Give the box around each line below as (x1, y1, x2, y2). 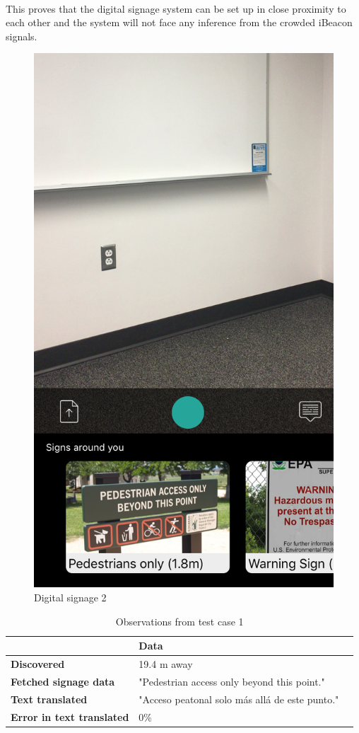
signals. (6, 28, 37, 43)
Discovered (11, 657, 65, 671)
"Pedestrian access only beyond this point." (139, 674, 325, 688)
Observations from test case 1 (115, 613, 244, 628)
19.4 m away (139, 657, 193, 671)
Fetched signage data (11, 674, 115, 688)
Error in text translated (11, 709, 129, 724)
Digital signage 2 (34, 590, 107, 605)
